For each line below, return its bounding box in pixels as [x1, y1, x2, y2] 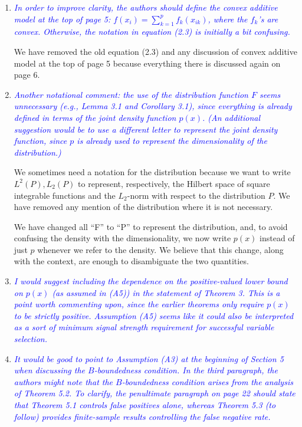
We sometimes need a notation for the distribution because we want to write [14, 166, 291, 178]
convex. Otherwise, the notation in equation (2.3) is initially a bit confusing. [14, 25, 290, 38]
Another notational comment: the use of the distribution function [14, 88, 248, 100]
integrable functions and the [14, 189, 116, 201]
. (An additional [202, 111, 261, 123]
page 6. [14, 68, 40, 81]
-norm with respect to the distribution [127, 189, 265, 201]
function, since [14, 134, 67, 147]
